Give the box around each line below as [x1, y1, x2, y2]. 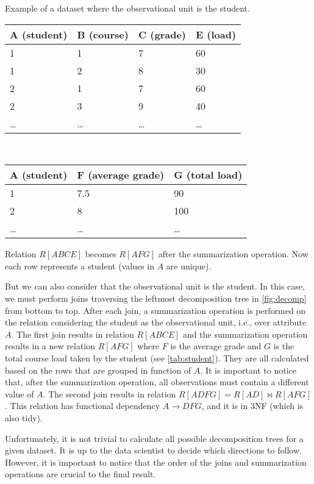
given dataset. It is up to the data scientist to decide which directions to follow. [5, 444, 302, 457]
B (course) [77, 27, 129, 41]
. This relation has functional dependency [5, 399, 160, 412]
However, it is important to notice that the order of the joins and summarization [5, 455, 307, 468]
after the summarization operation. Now [158, 247, 309, 260]
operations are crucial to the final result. [5, 468, 156, 480]
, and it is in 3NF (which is [201, 399, 304, 412]
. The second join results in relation [43, 387, 176, 400]
